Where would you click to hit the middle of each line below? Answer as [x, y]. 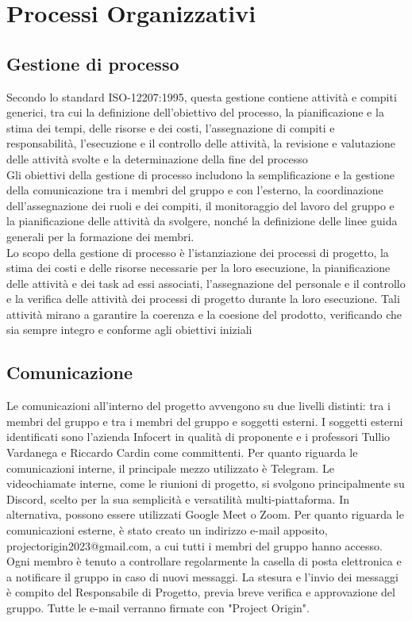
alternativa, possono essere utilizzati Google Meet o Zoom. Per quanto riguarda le [205, 514]
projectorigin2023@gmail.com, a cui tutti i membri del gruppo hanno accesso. [194, 545]
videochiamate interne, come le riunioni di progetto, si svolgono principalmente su [206, 483]
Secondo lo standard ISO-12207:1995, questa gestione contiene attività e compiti [202, 96]
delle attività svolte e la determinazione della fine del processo [157, 158]
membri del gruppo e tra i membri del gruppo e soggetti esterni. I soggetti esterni [205, 421]
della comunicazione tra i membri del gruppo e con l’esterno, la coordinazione [195, 190]
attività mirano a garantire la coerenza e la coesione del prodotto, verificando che [204, 314]
